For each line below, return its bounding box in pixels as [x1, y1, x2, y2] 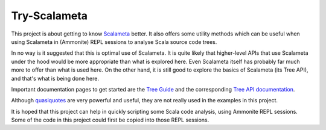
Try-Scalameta [11, 9, 88, 22]
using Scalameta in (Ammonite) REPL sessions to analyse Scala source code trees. [11, 38, 217, 45]
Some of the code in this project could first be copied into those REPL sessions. [11, 116, 209, 123]
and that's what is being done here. [11, 75, 100, 82]
